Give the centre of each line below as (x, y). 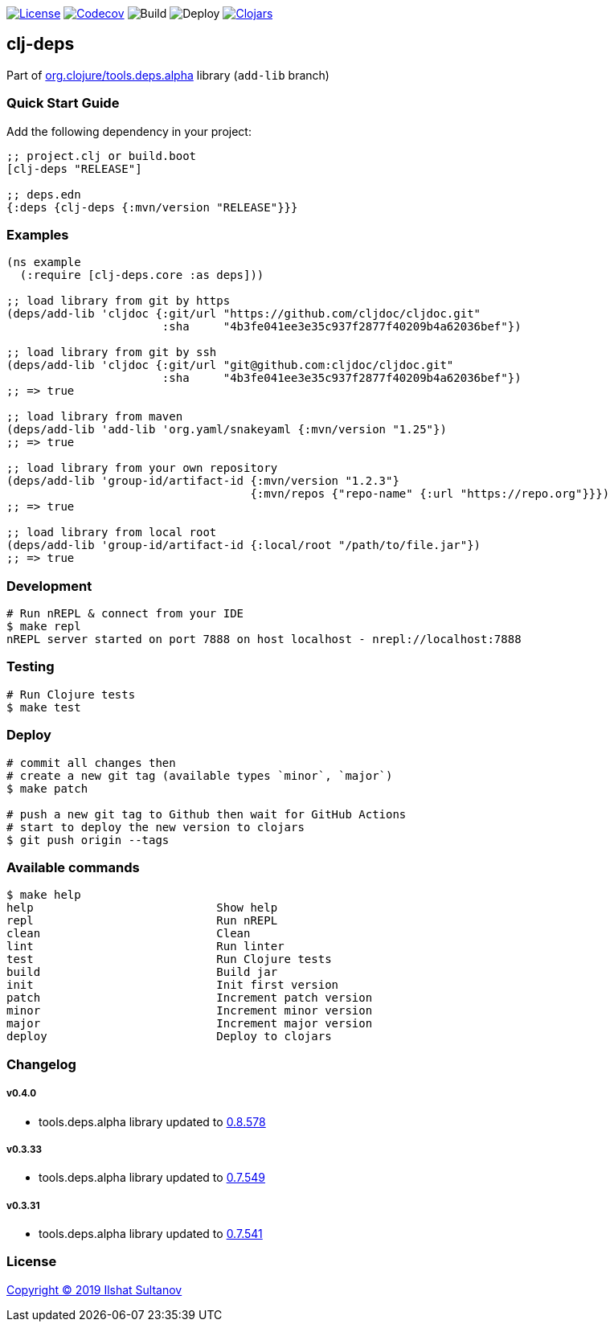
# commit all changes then (91, 762)
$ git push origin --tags (88, 840)
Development (49, 586)
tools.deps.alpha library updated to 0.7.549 (152, 1178)
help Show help (142, 908)
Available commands (73, 867)
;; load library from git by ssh (112, 352)
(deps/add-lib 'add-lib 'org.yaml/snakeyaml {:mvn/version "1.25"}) (227, 430)
